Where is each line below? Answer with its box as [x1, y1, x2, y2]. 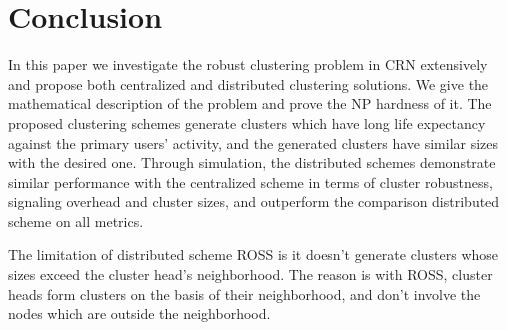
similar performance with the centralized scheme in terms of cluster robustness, [8, 171, 493, 192]
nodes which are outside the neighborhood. [8, 303, 271, 324]
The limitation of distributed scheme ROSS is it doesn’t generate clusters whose [8, 244, 499, 265]
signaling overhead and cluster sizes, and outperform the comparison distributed [8, 191, 500, 212]
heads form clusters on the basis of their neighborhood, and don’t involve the [8, 283, 481, 304]
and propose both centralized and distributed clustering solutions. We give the [8, 73, 489, 94]
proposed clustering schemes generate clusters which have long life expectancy [8, 112, 486, 133]
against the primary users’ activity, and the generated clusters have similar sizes [8, 132, 499, 153]
